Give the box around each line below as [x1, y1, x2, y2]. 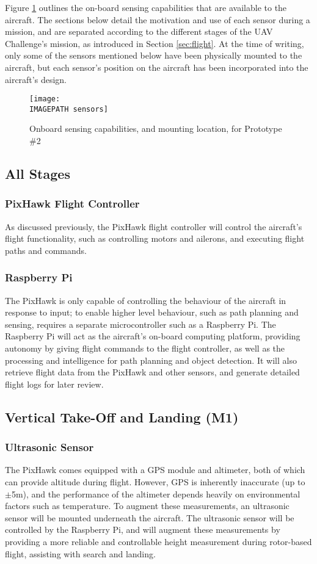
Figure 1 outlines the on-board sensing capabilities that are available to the [5, 1, 287, 13]
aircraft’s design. [5, 73, 67, 85]
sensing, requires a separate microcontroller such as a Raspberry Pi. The [5, 317, 276, 330]
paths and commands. [5, 244, 87, 256]
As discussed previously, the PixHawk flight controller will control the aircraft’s [5, 220, 302, 233]
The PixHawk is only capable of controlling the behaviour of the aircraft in [5, 294, 286, 306]
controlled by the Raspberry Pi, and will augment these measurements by [5, 523, 280, 536]
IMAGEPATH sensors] [29, 104, 108, 114]
